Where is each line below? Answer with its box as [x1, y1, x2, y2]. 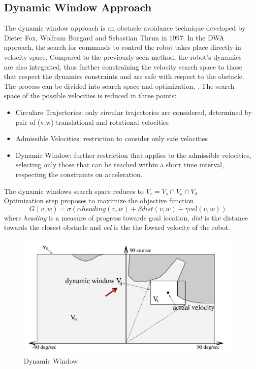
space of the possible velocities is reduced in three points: [4, 90, 177, 101]
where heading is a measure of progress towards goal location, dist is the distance [4, 212, 248, 222]
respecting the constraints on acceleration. [15, 169, 143, 179]
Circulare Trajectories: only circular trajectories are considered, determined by [15, 107, 252, 117]
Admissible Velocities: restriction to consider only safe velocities [15, 133, 208, 144]
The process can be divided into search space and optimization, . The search [4, 80, 234, 91]
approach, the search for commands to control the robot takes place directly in [4, 42, 241, 52]
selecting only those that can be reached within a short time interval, [15, 159, 224, 170]
